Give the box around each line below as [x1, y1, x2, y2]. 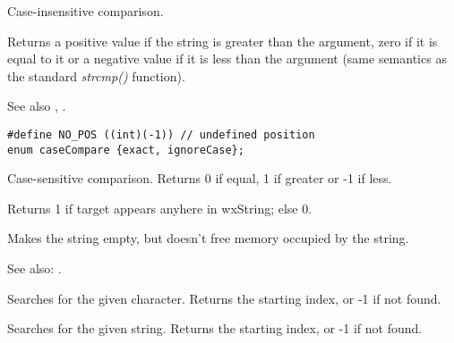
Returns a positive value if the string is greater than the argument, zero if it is [7, 31, 438, 50]
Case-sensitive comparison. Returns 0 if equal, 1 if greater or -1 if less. [7, 169, 392, 188]
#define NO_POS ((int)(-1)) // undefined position [7, 128, 315, 141]
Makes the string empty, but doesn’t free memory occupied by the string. [7, 229, 409, 247]
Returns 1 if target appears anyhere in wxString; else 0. [7, 198, 313, 217]
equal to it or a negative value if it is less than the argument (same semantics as [7, 49, 447, 68]
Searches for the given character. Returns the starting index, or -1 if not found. [7, 289, 441, 307]
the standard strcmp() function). [7, 66, 185, 85]
